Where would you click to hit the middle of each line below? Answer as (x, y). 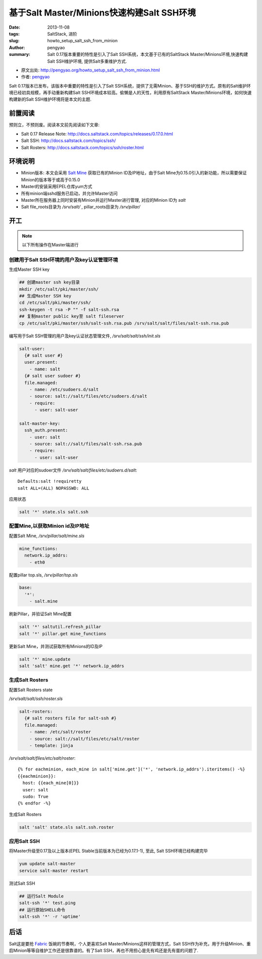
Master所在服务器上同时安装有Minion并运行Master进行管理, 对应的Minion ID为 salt (104, 200)
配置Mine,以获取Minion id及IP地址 (49, 526)
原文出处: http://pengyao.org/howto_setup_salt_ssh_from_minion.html (90, 70)
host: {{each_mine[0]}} (51, 783)
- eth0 (37, 562)
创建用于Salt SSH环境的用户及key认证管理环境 (64, 260)
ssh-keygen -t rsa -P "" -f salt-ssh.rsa (69, 309)
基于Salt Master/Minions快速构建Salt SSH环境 (102, 13)
